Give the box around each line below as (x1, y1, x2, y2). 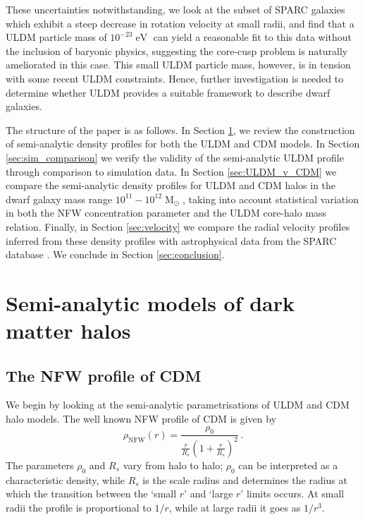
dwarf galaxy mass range (6, 191, 113, 206)
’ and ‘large (184, 486, 233, 501)
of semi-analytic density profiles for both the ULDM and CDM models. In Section (6, 136, 360, 151)
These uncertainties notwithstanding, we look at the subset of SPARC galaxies (6, 2, 345, 16)
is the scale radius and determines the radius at (142, 472, 347, 487)
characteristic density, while (6, 472, 125, 487)
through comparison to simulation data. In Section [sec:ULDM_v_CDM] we (6, 164, 337, 179)
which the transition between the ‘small (6, 486, 177, 501)
